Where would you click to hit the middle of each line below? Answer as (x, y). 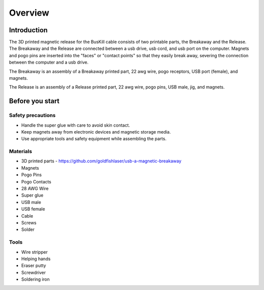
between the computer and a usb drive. (49, 62)
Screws (29, 223)
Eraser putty (34, 266)
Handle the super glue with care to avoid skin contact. (76, 125)
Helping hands (36, 259)
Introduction (28, 30)
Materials (21, 152)
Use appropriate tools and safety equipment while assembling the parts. (94, 139)
